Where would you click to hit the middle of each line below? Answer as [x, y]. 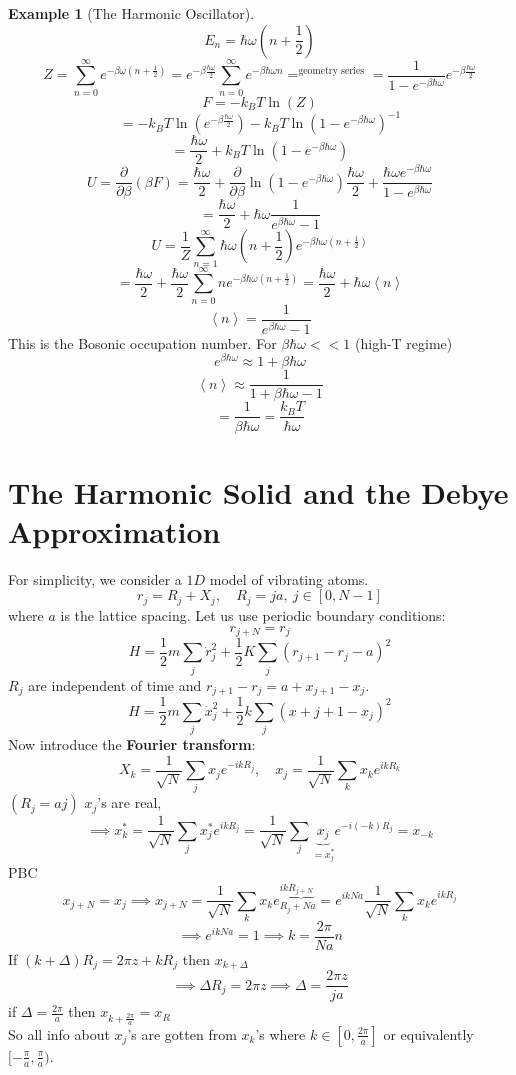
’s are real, [129, 802]
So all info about [59, 1033]
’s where [280, 1033]
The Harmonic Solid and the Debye [258, 491]
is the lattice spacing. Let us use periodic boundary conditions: [253, 614]
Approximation [114, 530]
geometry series [331, 71]
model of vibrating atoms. [289, 578]
